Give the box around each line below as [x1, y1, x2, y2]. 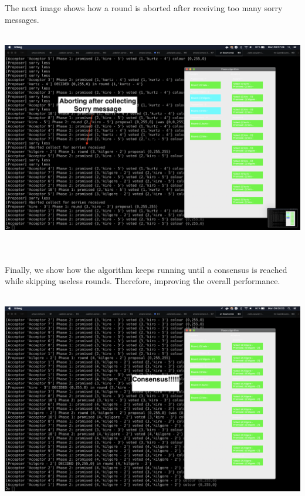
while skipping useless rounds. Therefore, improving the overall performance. [5, 275, 280, 287]
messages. [5, 13, 39, 25]
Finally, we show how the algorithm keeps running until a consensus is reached [5, 263, 287, 275]
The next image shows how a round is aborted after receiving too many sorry [5, 2, 283, 14]
